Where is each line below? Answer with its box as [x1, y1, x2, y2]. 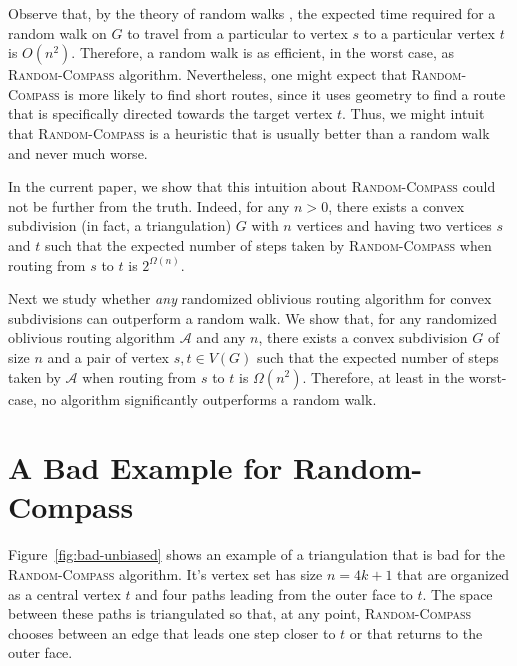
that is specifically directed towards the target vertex [8, 103, 333, 124]
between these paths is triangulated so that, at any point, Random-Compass [8, 603, 472, 624]
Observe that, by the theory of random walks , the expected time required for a [8, 3, 496, 23]
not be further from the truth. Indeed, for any [8, 195, 290, 216]
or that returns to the [349, 622, 483, 643]
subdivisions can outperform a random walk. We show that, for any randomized [8, 307, 497, 328]
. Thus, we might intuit [342, 103, 485, 124]
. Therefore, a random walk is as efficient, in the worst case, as [71, 42, 455, 63]
